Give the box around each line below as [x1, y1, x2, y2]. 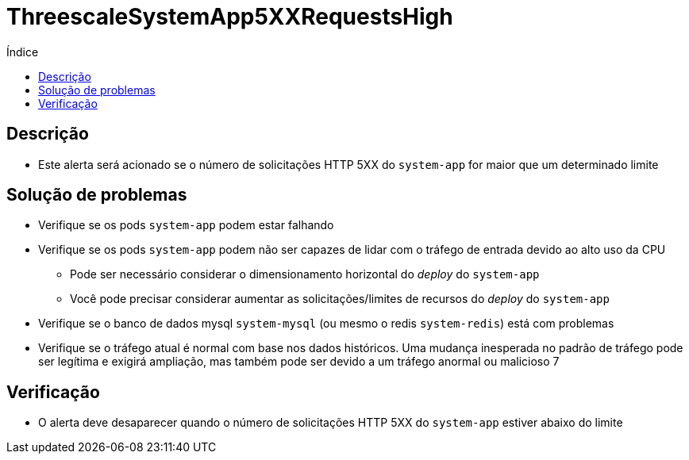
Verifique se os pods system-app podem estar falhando [38, 218, 334, 232]
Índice [6, 44, 39, 59]
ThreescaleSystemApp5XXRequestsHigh [6, 3, 453, 30]
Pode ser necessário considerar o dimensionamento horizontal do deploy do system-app [70, 267, 540, 282]
